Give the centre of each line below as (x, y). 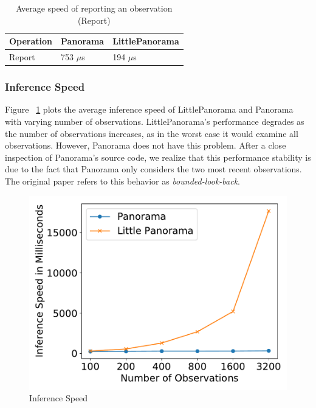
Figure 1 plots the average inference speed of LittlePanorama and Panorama (149, 109)
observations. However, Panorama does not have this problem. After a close (146, 145)
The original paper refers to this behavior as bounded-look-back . (122, 181)
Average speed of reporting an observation (94, 8)
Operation (31, 41)
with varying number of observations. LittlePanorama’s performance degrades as (155, 121)
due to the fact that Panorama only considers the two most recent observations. (153, 169)
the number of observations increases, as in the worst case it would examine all (152, 133)
